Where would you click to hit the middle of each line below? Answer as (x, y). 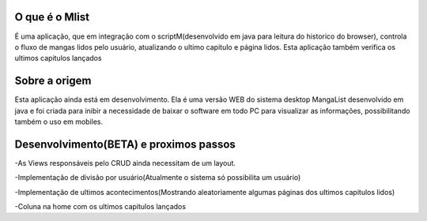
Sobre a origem (53, 81)
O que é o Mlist (52, 17)
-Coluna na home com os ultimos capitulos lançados (100, 207)
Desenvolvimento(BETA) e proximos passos (125, 144)
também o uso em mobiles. (59, 122)
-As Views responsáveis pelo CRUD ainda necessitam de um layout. (125, 163)
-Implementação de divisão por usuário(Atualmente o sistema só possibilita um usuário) (158, 178)
